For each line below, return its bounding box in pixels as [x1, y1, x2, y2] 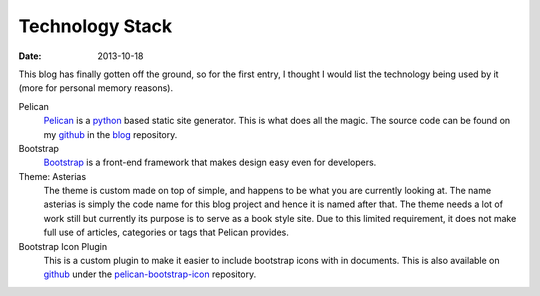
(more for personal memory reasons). [18, 82, 174, 94]
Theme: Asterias [18, 170, 87, 182]
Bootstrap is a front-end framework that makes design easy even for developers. [43, 156, 377, 169]
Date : [18, 50, 42, 62]
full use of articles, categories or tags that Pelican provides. [43, 226, 289, 239]
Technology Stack [18, 15, 173, 37]
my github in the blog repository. [43, 128, 178, 140]
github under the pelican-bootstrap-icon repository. [43, 268, 257, 280]
